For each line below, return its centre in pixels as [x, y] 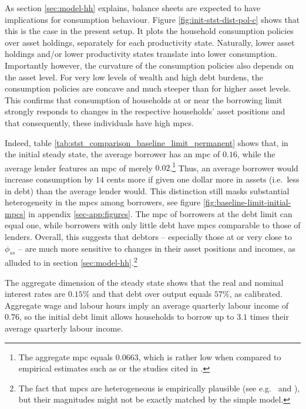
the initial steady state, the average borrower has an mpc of [112, 154]
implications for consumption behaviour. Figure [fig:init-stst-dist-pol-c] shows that [152, 19]
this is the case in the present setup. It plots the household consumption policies [149, 31]
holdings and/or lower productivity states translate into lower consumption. [141, 54]
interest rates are [35, 294]
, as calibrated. [256, 294]
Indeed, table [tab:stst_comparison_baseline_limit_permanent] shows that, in [147, 142]
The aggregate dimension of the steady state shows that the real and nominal [144, 282]
